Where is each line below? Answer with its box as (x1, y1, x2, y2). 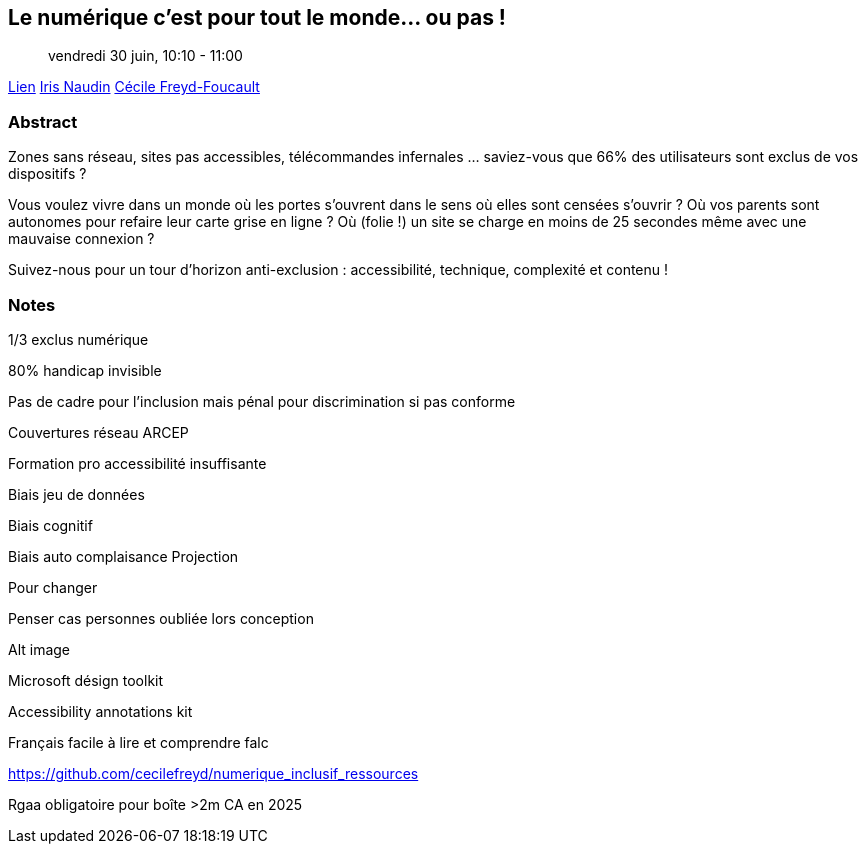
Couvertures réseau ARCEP (8, 423, 189, 441)
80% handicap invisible (8, 361, 162, 379)
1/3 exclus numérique (8, 330, 149, 348)
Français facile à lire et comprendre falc (8, 733, 269, 751)
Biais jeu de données (8, 485, 145, 503)
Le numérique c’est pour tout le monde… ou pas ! (8, 5, 506, 30)
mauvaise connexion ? (8, 230, 155, 248)
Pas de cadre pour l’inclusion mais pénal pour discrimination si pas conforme (8, 392, 516, 410)
